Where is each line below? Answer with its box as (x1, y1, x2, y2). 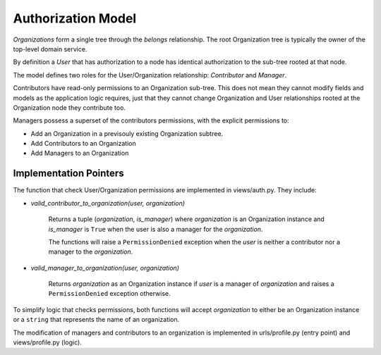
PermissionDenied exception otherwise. (48, 289, 171, 298)
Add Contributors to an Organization (30, 139, 137, 148)
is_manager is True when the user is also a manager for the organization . (48, 225, 263, 233)
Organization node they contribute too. (13, 103, 126, 112)
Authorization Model (13, 11, 137, 26)
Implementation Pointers (13, 168, 124, 180)
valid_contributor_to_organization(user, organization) (30, 199, 186, 207)
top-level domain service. (13, 44, 87, 53)
